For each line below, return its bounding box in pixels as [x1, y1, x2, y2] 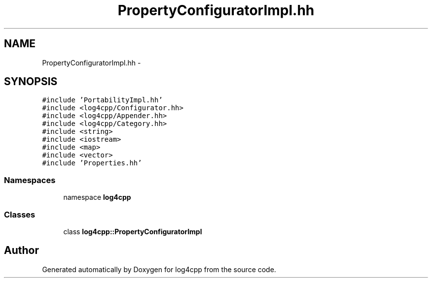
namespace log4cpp [63, 193, 131, 202]
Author [4, 244, 39, 257]
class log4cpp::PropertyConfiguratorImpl [63, 227, 202, 236]
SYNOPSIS [4, 75, 58, 88]
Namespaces [4, 175, 56, 185]
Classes [4, 209, 36, 219]
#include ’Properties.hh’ [42, 159, 142, 167]
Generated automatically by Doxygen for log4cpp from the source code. [42, 265, 276, 274]
